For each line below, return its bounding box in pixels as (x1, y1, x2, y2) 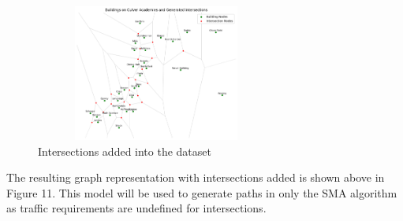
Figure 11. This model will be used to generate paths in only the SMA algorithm (6, 184, 397, 201)
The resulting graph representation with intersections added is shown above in (6, 169, 385, 186)
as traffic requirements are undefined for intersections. (6, 200, 267, 216)
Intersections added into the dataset (38, 142, 211, 159)
